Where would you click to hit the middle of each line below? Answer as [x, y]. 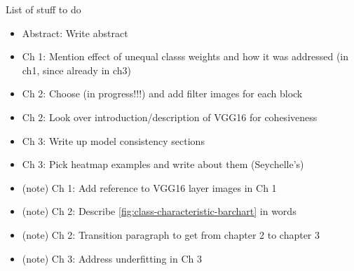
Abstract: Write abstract [75, 33]
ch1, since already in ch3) [77, 70]
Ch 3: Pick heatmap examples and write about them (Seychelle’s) [163, 164]
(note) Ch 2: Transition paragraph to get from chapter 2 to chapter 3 [171, 234]
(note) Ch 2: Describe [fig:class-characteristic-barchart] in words [159, 211]
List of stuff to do [43, 9]
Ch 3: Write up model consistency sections [113, 140]
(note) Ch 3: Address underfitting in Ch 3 [112, 258]
